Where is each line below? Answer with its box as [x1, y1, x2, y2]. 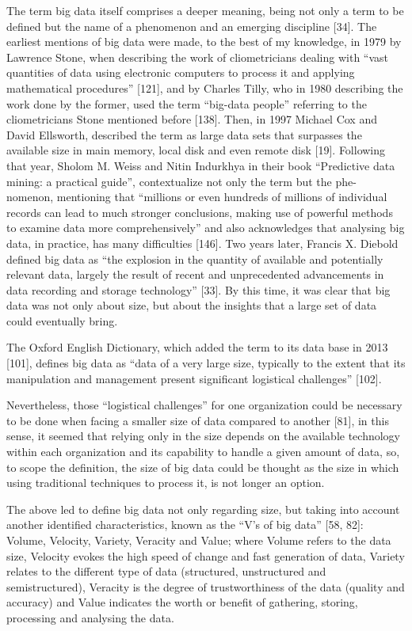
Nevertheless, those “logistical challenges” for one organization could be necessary [6, 397, 402, 413]
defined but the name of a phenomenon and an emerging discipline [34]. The [6, 17, 377, 34]
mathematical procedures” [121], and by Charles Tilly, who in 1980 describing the [6, 79, 403, 96]
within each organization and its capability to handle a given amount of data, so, [6, 443, 400, 460]
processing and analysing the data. [6, 609, 174, 625]
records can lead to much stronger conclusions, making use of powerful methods [6, 203, 393, 220]
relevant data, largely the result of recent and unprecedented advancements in [6, 266, 384, 283]
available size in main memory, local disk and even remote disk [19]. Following [6, 142, 386, 158]
